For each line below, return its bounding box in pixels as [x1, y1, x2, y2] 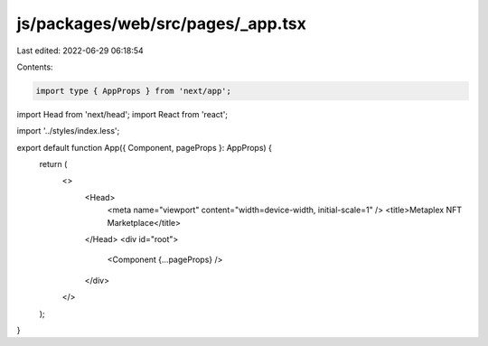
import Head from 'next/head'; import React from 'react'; [16, 108, 229, 119]
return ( [39, 159, 68, 170]
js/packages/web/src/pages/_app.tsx [16, 14, 306, 33]
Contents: [16, 61, 53, 72]
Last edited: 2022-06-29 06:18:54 [16, 45, 144, 56]
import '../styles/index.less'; [16, 126, 120, 136]
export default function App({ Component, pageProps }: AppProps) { [16, 142, 273, 153]
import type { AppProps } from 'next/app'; [35, 86, 232, 96]
